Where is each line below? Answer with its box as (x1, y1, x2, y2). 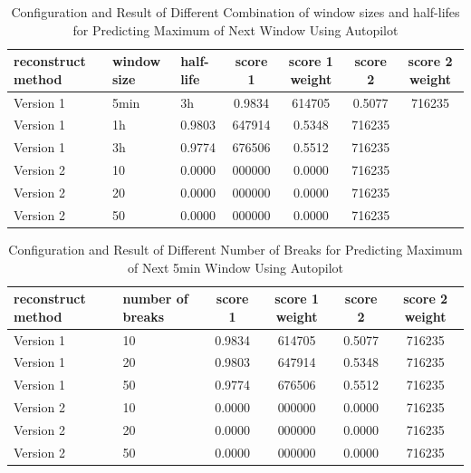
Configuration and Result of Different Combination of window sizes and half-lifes (11, 3, 460, 21)
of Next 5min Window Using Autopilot (127, 257, 344, 276)
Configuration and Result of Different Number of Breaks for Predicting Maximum (8, 239, 463, 258)
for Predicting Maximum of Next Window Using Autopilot (72, 20, 399, 39)
